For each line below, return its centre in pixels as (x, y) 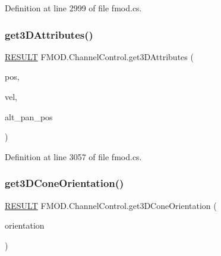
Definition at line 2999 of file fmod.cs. (73, 8)
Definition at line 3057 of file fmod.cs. (73, 156)
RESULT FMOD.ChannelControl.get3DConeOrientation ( (111, 205)
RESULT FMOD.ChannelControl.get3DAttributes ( (99, 56)
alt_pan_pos (29, 116)
